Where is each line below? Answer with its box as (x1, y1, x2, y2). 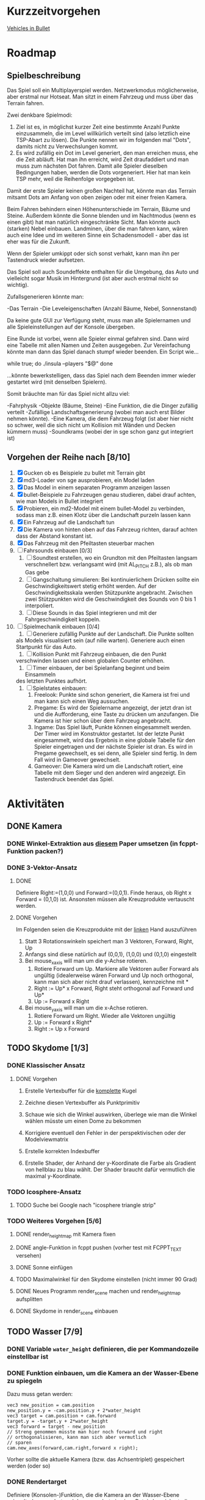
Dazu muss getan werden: (7, 1390, 73, 1398)
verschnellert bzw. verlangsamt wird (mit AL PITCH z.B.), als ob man (24, 560, 193, 570)
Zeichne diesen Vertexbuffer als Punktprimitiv (24, 1099, 140, 1106)
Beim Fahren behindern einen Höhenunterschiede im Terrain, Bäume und (7, 205, 191, 212)
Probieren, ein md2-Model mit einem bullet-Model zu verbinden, (23, 505, 185, 512)
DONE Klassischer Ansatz (7, 1061, 85, 1070)
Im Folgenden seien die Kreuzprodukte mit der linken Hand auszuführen (15, 926, 197, 934)
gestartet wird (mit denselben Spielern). (7, 378, 107, 385)
